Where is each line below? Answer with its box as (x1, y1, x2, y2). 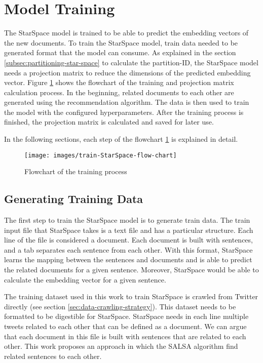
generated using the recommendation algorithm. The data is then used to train (4, 97, 249, 107)
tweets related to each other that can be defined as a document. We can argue (4, 321, 247, 332)
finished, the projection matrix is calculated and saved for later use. (4, 116, 214, 127)
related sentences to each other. (4, 350, 102, 361)
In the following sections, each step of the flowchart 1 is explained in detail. (4, 134, 238, 144)
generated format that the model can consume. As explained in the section (4, 47, 236, 58)
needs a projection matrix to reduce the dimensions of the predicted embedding (4, 67, 251, 77)
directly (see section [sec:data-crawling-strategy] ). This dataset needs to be (4, 301, 236, 311)
